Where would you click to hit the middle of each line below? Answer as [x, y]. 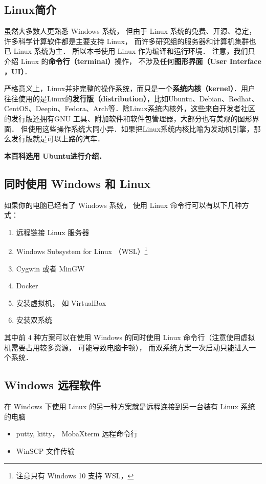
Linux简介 [30, 9]
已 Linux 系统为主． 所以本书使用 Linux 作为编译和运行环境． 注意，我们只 [130, 51]
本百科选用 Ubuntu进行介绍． [55, 155]
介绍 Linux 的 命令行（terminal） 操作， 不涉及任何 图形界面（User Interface [133, 61]
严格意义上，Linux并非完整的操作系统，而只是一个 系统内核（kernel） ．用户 [130, 88]
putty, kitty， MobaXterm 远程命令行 [77, 434]
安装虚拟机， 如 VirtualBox [61, 302]
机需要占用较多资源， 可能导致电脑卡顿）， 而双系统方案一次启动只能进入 [127, 347]
